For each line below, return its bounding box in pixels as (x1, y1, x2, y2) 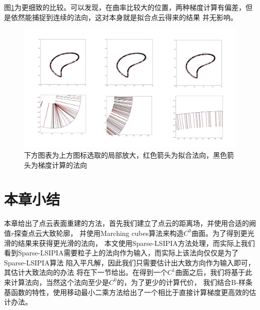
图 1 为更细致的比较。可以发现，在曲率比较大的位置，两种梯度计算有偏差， (4, 2, 245, 12)
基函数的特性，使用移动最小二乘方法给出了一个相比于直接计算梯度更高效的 (4, 286, 249, 297)
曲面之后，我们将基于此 (175, 267, 252, 277)
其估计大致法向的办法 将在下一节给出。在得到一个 (4, 267, 167, 277)
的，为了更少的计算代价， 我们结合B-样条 (116, 276, 252, 287)
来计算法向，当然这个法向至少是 (4, 276, 109, 287)
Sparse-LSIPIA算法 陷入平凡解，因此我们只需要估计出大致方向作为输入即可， (4, 257, 255, 267)
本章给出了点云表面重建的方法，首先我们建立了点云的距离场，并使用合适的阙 (4, 218, 256, 228)
